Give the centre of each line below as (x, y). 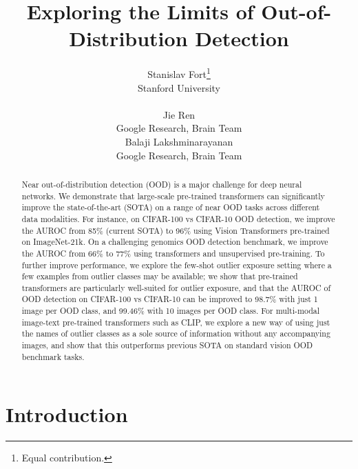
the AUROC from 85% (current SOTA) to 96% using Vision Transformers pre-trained (176, 230)
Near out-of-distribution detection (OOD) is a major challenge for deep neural (162, 184)
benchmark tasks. (53, 356)
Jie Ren (179, 114)
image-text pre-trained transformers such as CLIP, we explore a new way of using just (176, 322)
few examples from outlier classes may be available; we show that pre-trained (160, 276)
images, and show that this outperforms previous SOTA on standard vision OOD (167, 345)
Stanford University (179, 87)
